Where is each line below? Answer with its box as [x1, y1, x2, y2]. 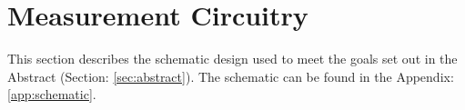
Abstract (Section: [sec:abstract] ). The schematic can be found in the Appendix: [7, 66, 454, 85]
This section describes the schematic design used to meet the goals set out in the [7, 49, 458, 68]
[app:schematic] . [7, 85, 96, 104]
